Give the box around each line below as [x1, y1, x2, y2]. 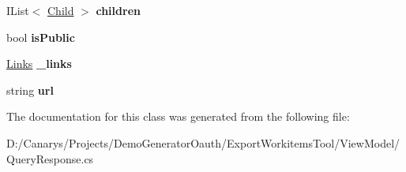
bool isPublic [6, 28, 75, 45]
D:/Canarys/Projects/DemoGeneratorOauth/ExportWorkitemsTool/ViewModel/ [6, 134, 400, 151]
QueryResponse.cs [6, 150, 94, 166]
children [96, 2, 141, 18]
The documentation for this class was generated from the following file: [6, 108, 350, 125]
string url [6, 81, 54, 98]
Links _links [6, 55, 72, 72]
